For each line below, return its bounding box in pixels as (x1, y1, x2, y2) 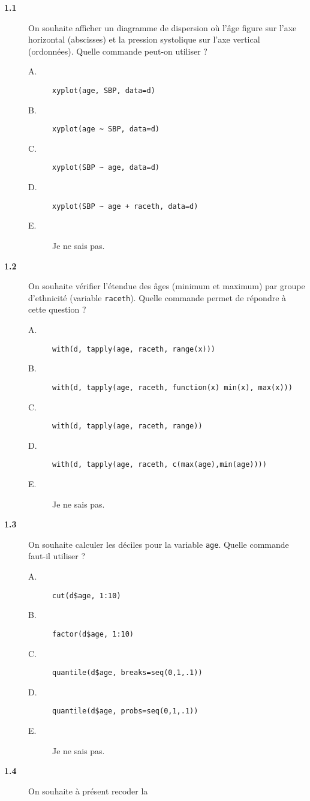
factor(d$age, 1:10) (52, 629, 134, 638)
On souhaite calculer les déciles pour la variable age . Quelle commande (28, 538, 289, 550)
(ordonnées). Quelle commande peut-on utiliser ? (28, 44, 207, 57)
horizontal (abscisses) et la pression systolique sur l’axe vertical (28, 33, 260, 46)
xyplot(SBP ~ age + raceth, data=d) (52, 202, 198, 211)
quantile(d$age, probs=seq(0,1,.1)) (52, 707, 198, 716)
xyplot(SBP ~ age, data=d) (52, 163, 159, 172)
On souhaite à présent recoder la (28, 784, 148, 797)
